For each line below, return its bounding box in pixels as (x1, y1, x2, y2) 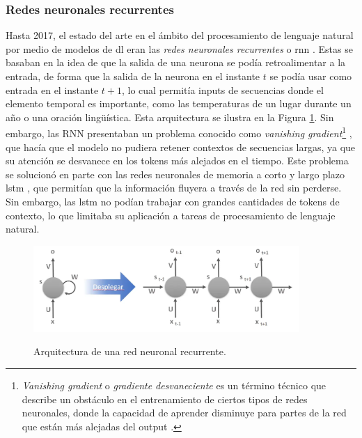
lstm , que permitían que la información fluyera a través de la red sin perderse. (6, 180, 342, 195)
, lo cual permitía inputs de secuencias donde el (121, 82, 324, 97)
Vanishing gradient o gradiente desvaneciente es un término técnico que (22, 378, 326, 393)
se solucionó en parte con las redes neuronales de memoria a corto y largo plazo (6, 166, 345, 181)
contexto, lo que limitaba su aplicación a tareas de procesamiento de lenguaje (6, 208, 336, 222)
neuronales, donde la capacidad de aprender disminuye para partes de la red (22, 405, 347, 420)
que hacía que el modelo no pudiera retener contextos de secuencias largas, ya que (6, 139, 356, 154)
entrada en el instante (6, 82, 99, 97)
